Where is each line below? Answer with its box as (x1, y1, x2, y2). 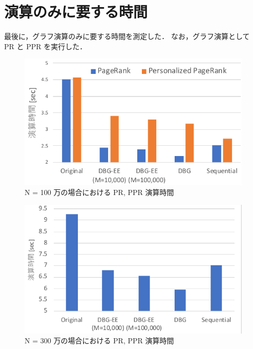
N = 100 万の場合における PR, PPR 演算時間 (25, 187, 174, 198)
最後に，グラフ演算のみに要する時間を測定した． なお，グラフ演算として (4, 31, 250, 42)
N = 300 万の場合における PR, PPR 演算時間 (25, 335, 174, 346)
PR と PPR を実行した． (4, 41, 87, 51)
